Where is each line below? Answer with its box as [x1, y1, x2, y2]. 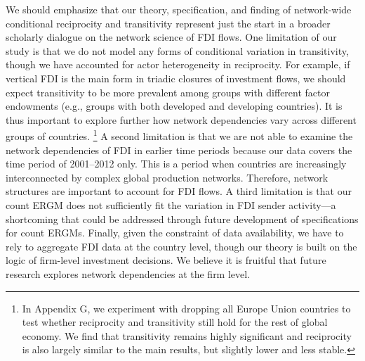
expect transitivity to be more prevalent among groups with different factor [6, 84, 330, 99]
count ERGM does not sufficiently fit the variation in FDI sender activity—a [6, 197, 336, 212]
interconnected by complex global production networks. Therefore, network [6, 170, 328, 184]
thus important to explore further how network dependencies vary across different [6, 112, 357, 127]
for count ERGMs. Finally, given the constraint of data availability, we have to [6, 225, 344, 240]
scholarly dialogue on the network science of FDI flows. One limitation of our [6, 30, 337, 44]
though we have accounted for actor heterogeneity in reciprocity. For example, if [6, 57, 350, 72]
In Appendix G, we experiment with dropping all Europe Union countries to [22, 300, 351, 315]
